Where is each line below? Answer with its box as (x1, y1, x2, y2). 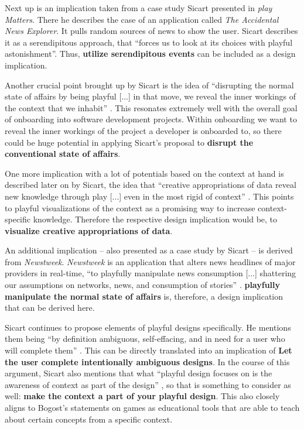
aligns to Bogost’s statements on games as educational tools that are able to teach (5, 401, 300, 413)
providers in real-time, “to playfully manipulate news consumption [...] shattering (5, 267, 296, 279)
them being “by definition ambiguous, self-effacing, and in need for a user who (5, 332, 285, 345)
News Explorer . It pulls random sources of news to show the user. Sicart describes (5, 25, 298, 37)
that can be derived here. (5, 301, 95, 314)
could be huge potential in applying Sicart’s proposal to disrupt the (5, 136, 254, 148)
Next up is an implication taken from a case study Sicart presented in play (5, 2, 272, 13)
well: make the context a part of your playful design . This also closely (5, 390, 280, 402)
